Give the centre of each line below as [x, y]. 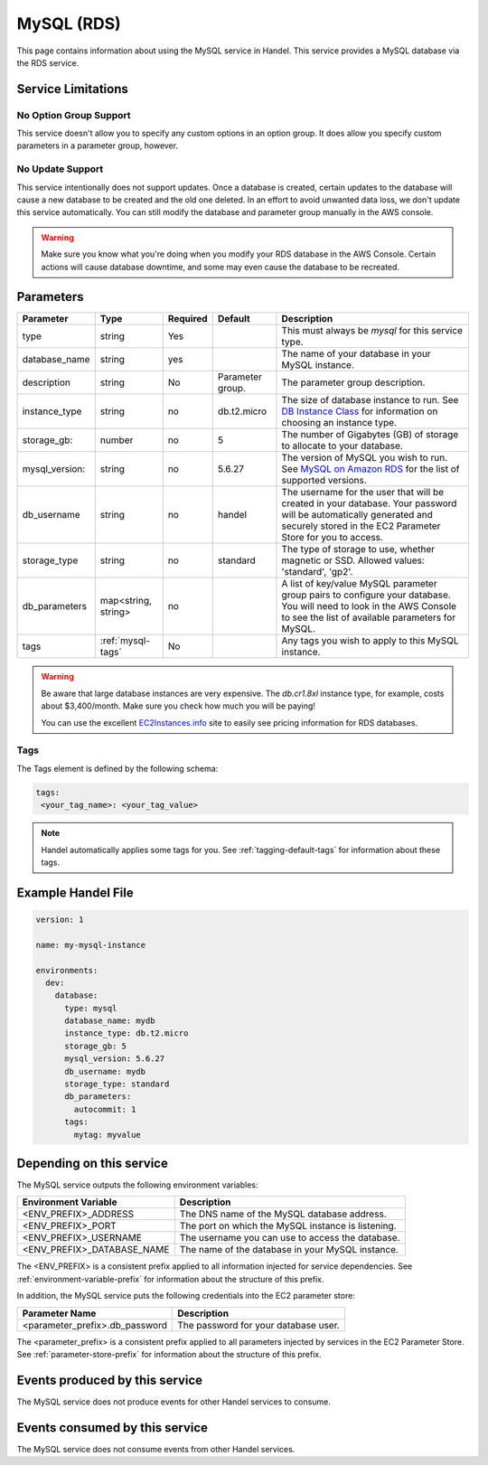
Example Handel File [75, 892]
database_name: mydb [110, 1021]
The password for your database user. [259, 1325]
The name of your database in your [356, 354]
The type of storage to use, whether [358, 549]
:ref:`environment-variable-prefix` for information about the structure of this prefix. [170, 1279]
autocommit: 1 [105, 1109]
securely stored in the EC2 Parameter [361, 526]
